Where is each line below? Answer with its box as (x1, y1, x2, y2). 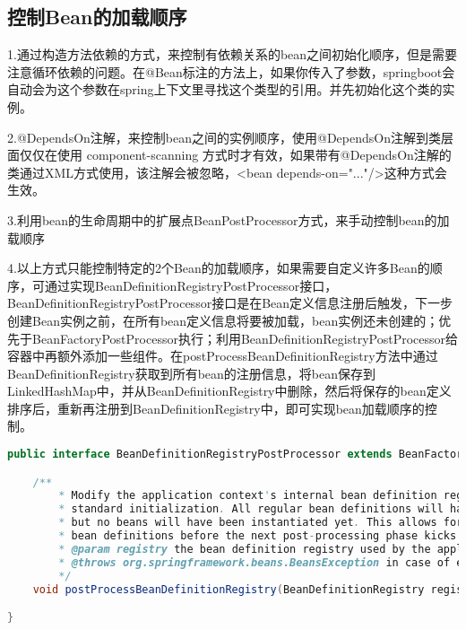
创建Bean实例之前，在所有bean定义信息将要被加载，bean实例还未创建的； (7, 311, 439, 329)
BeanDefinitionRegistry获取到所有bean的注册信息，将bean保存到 (7, 363, 376, 382)
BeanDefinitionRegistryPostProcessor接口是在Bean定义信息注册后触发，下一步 (7, 293, 453, 312)
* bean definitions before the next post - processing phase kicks (58, 529, 457, 543)
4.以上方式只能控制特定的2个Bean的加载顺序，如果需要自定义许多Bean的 (7, 258, 430, 277)
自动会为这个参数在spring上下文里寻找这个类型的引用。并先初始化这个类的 (7, 80, 443, 99)
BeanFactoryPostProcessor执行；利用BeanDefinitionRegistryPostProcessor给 (31, 328, 459, 347)
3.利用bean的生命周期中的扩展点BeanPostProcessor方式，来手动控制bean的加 (7, 210, 450, 229)
